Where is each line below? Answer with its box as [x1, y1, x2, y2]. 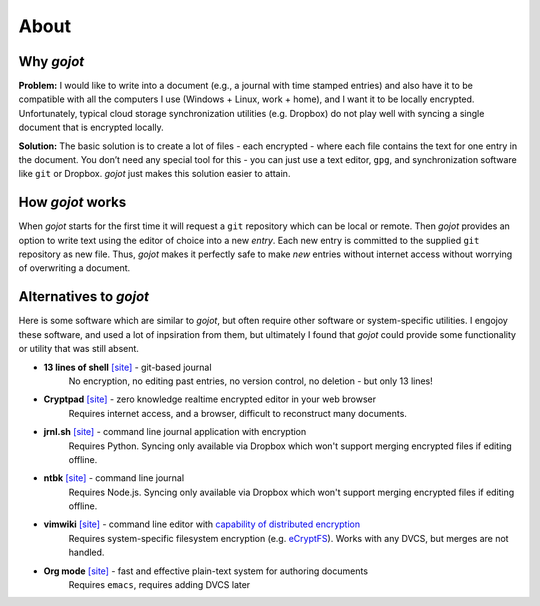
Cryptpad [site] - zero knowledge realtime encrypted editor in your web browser [43, 393, 377, 405]
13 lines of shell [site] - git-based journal [43, 361, 212, 373]
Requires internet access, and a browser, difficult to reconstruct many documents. [68, 407, 407, 419]
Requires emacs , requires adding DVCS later [68, 579, 251, 591]
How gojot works [18, 194, 127, 211]
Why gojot [18, 53, 85, 70]
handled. [68, 546, 105, 559]
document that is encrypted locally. [18, 121, 164, 134]
